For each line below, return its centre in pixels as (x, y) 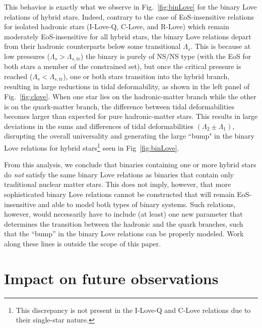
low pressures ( (27, 56)
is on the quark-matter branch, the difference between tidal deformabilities (119, 106)
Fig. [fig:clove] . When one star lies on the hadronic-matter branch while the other (130, 96)
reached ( (18, 76)
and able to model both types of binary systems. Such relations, (137, 204)
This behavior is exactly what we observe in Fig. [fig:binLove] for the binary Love (130, 7)
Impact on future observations (111, 278)
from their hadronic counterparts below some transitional (92, 46)
